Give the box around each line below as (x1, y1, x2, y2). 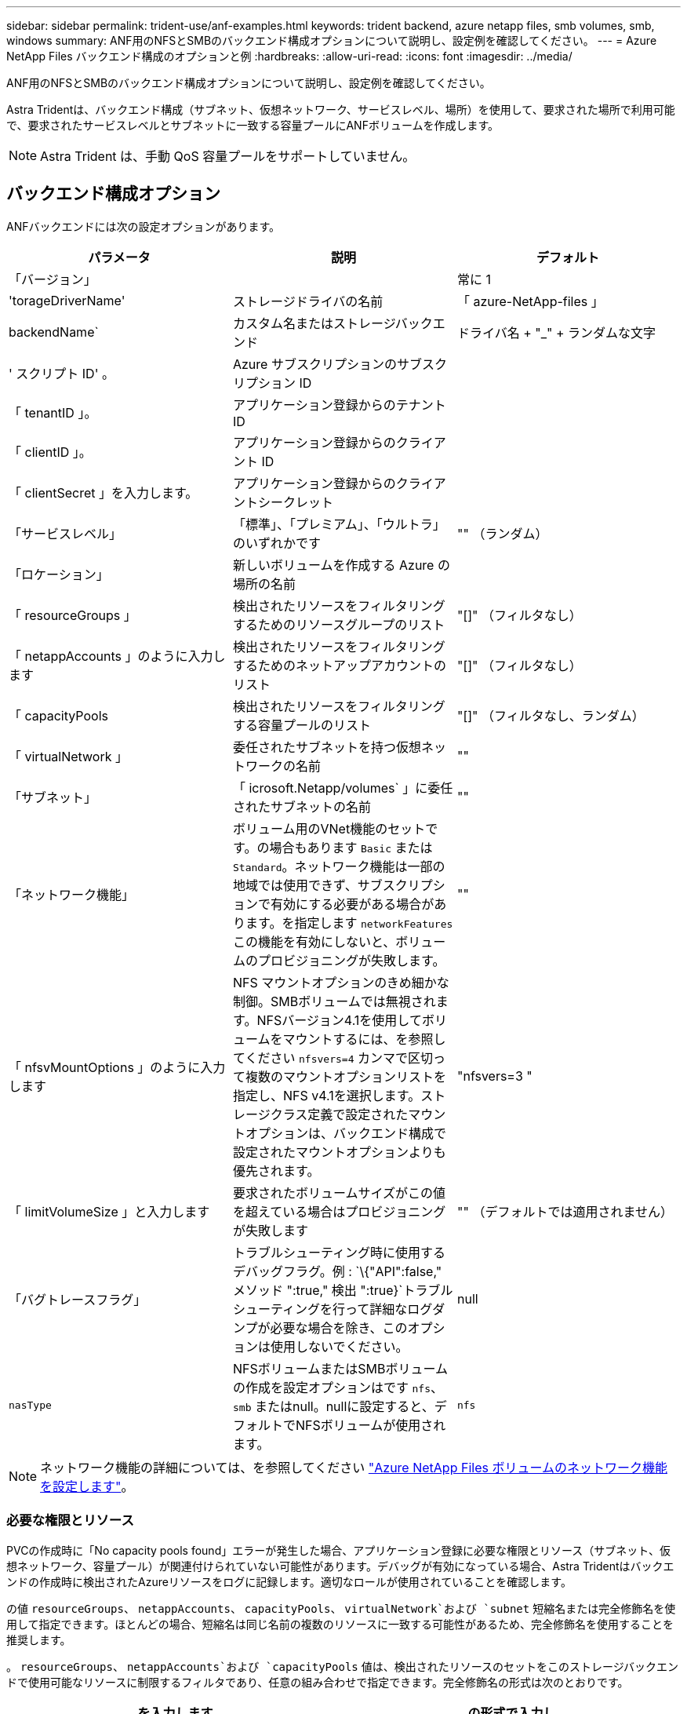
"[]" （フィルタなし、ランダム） (456, 707, 645, 724)
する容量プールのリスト (232, 717, 371, 733)
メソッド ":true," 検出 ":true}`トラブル (232, 1282, 453, 1298)
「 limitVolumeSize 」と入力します (9, 1203, 210, 1220)
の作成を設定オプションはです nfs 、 (232, 1379, 443, 1395)
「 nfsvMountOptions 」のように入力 (9, 1059, 226, 1075)
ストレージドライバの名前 (232, 293, 383, 309)
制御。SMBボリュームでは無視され (232, 993, 436, 1009)
